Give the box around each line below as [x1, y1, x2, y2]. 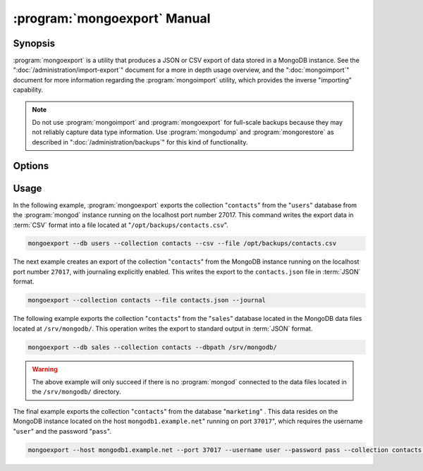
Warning [32, 365, 58, 373]
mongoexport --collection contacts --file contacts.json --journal [27, 296, 266, 305]
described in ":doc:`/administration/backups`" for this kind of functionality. [32, 137, 248, 146]
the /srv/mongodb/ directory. [32, 388, 121, 396]
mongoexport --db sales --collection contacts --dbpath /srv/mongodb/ [27, 343, 278, 351]
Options [13, 159, 49, 172]
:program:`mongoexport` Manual [13, 11, 211, 26]
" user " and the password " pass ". [13, 427, 112, 435]
